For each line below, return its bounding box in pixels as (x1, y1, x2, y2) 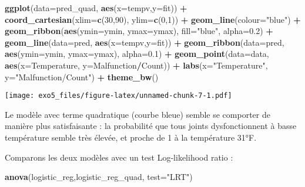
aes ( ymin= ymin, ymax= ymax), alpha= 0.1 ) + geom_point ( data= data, (5, 47, 269, 60)
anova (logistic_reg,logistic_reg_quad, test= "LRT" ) (5, 171, 193, 183)
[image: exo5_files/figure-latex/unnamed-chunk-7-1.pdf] (5, 91, 232, 100)
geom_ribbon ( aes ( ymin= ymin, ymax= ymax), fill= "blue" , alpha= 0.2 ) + (5, 25, 273, 37)
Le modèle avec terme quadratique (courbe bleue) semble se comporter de (5, 108, 270, 120)
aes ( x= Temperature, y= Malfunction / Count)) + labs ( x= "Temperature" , (5, 59, 268, 71)
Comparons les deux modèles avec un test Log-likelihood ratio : (5, 151, 233, 163)
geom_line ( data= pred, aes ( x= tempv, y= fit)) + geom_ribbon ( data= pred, (5, 36, 284, 48)
